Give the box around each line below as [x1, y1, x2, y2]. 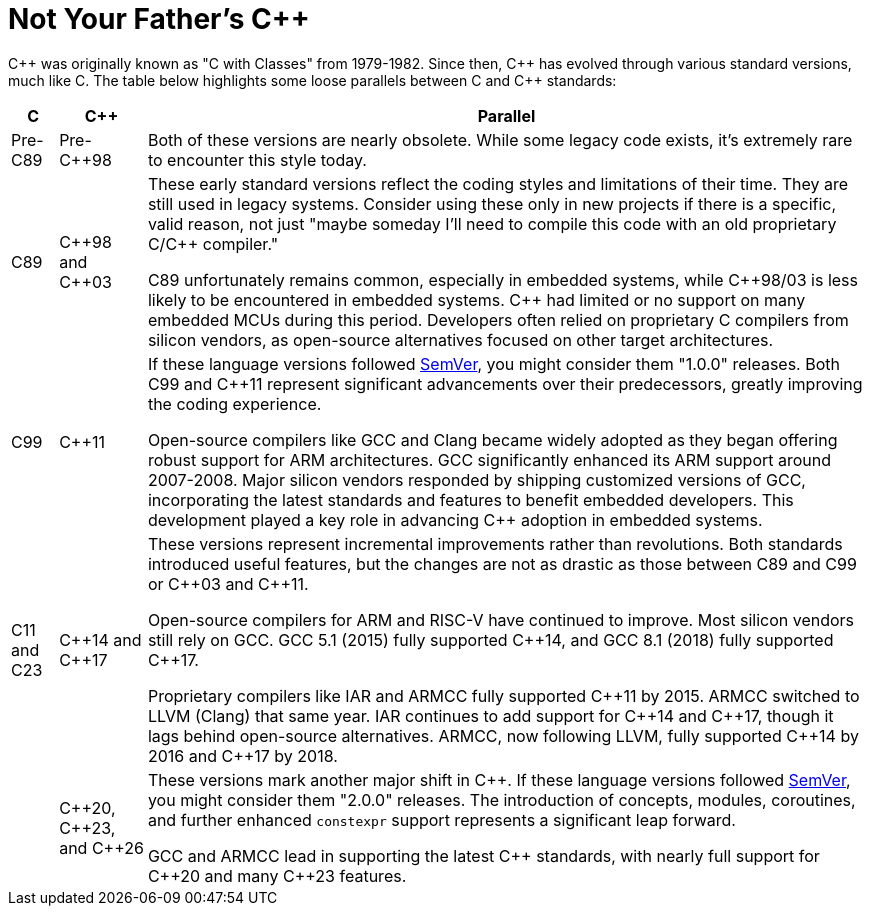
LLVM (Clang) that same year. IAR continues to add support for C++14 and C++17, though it [147, 705, 834, 726]
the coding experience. [147, 393, 322, 414]
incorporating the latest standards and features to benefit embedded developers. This [147, 489, 794, 510]
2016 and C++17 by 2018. [147, 745, 338, 766]
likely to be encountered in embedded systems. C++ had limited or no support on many [147, 289, 806, 310]
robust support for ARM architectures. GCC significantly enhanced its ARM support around [147, 449, 832, 470]
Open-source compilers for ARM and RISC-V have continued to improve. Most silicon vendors [147, 609, 855, 630]
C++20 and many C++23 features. [147, 865, 407, 886]
